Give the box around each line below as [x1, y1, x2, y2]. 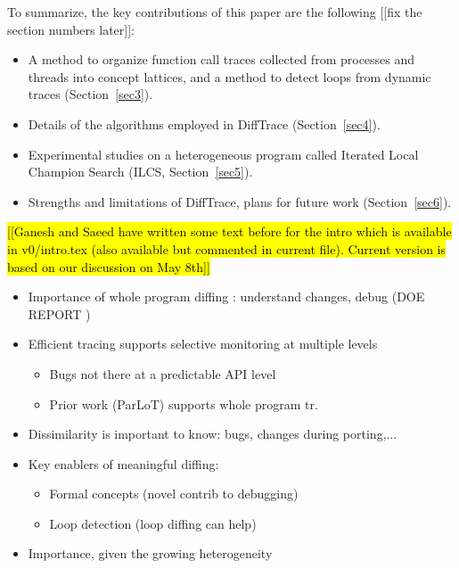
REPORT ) [28, 304, 91, 323]
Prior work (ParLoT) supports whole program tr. [49, 394, 318, 413]
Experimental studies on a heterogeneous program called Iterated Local [28, 144, 419, 163]
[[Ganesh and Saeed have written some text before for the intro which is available [7, 222, 452, 241]
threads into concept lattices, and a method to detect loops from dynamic [28, 67, 431, 86]
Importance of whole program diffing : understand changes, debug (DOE [28, 287, 425, 306]
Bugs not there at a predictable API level [49, 364, 276, 383]
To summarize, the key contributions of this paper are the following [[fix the [7, 3, 422, 21]
